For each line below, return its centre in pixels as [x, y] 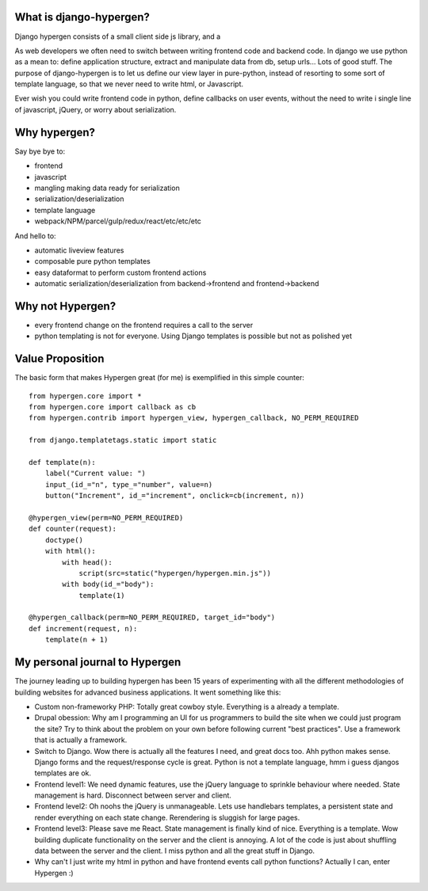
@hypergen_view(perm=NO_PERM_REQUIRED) [106, 518]
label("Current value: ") [96, 474]
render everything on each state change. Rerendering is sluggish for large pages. [167, 817]
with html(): [70, 551]
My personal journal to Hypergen [98, 663]
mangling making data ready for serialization [107, 188]
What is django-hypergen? [82, 17]
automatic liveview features [79, 250]
